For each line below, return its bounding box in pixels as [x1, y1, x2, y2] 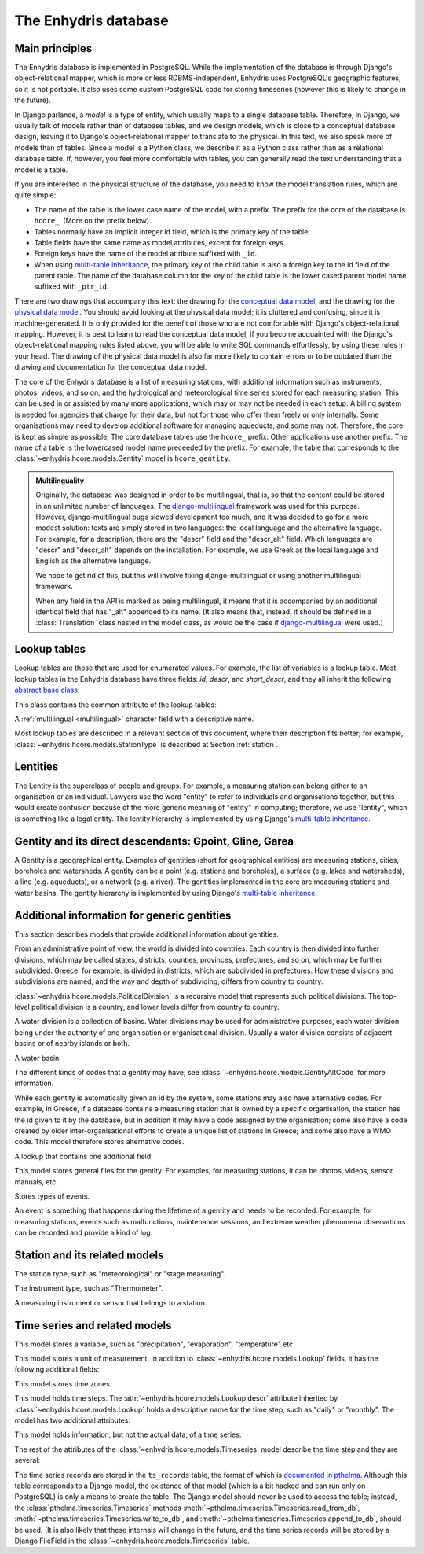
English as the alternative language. [35, 556, 152, 565]
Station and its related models [14, 1248, 164, 1261]
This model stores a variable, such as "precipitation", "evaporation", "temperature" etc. [14, 1339, 296, 1349]
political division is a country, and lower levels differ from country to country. [31, 1003, 280, 1012]
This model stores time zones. [14, 1379, 112, 1388]
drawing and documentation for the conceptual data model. [14, 363, 207, 372]
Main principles [14, 42, 93, 55]
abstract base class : [14, 685, 80, 695]
